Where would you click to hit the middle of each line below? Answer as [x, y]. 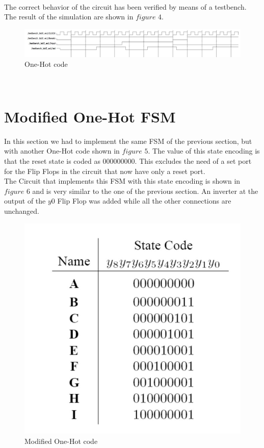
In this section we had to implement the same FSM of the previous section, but [128, 141]
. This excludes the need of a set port [193, 160]
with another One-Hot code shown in [62, 151]
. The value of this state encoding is [204, 151]
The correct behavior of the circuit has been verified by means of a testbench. [125, 6]
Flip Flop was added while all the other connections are [144, 201]
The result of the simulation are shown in [69, 17]
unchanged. [22, 210]
